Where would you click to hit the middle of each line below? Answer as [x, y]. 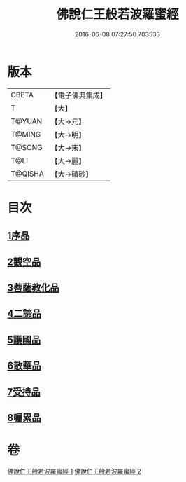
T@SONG [27, 147]
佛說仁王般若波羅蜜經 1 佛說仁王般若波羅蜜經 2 [74, 471]
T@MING [26, 134]
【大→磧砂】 [72, 174]
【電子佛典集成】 [79, 95]
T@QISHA [27, 174]
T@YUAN [27, 121]
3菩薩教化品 [33, 288]
